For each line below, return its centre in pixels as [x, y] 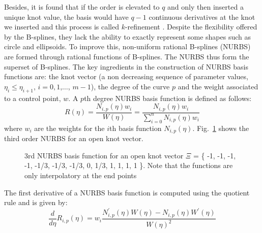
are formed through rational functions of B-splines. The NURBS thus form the [127, 56]
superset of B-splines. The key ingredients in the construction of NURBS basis [126, 66]
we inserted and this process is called [62, 27]
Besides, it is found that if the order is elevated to [82, 7]
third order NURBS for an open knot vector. [74, 138]
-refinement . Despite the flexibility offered [191, 27]
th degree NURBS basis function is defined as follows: [168, 98]
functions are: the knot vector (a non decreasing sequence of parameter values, [126, 76]
